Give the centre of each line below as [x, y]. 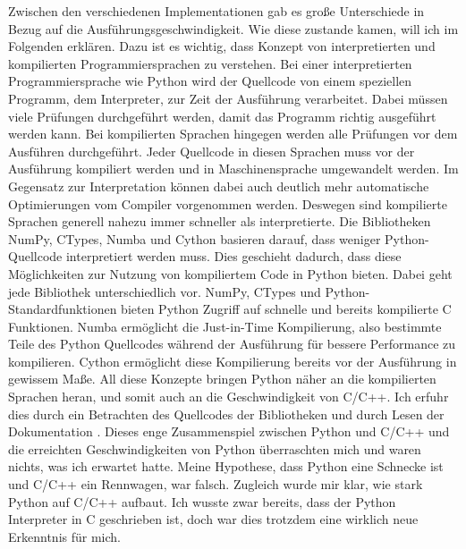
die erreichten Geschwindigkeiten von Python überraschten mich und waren [215, 448]
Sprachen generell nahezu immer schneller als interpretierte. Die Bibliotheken [220, 221]
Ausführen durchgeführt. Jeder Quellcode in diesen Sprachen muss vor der [212, 151]
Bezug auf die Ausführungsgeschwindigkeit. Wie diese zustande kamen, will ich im [233, 28]
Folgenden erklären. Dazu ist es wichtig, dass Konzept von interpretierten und [222, 46]
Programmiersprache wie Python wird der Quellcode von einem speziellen [210, 81]
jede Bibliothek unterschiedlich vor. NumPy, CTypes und [165, 291]
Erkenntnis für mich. [64, 536]
